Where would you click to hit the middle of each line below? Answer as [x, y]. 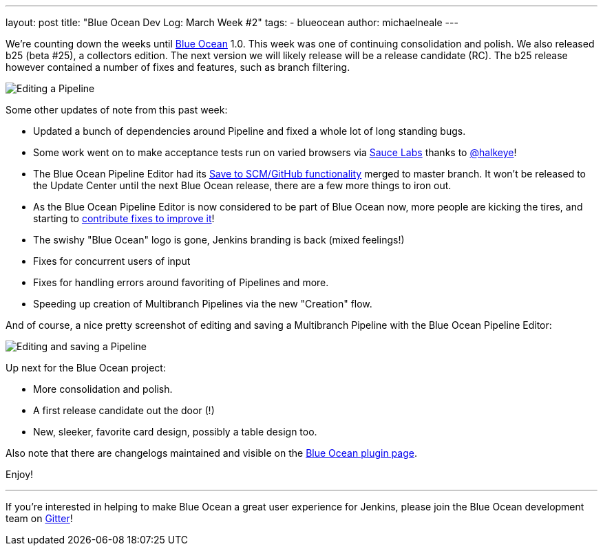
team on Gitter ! [39, 518]
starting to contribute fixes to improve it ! [124, 218]
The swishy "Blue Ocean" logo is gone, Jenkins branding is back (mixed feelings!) [219, 240]
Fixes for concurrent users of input [112, 261]
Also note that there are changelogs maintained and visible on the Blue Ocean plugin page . [211, 453]
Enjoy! [20, 474]
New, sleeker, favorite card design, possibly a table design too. [175, 432]
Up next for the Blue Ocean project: [86, 368]
